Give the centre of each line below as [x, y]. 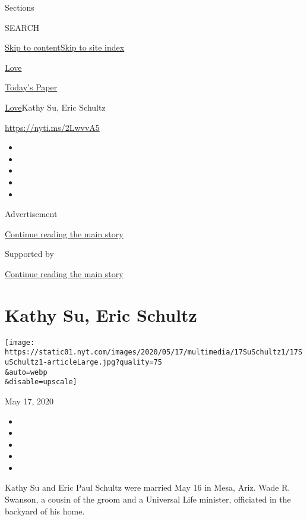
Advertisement [31, 214]
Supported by [29, 254]
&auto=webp [26, 372]
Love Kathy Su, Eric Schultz [55, 107]
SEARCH [22, 27]
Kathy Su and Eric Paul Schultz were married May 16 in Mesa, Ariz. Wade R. [148, 487]
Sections [20, 7]
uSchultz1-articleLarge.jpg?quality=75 [83, 362]
